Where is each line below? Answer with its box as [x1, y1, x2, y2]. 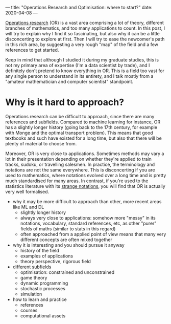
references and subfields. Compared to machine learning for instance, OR [5, 119, 161, 125]
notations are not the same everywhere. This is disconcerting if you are [5, 166, 155, 173]
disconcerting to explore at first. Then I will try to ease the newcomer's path [5, 36, 165, 42]
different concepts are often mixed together [20, 236, 112, 243]
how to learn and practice [12, 296, 67, 303]
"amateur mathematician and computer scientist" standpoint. [5, 79, 134, 84]
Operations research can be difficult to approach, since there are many [5, 113, 155, 119]
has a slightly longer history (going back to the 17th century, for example [5, 124, 157, 130]
